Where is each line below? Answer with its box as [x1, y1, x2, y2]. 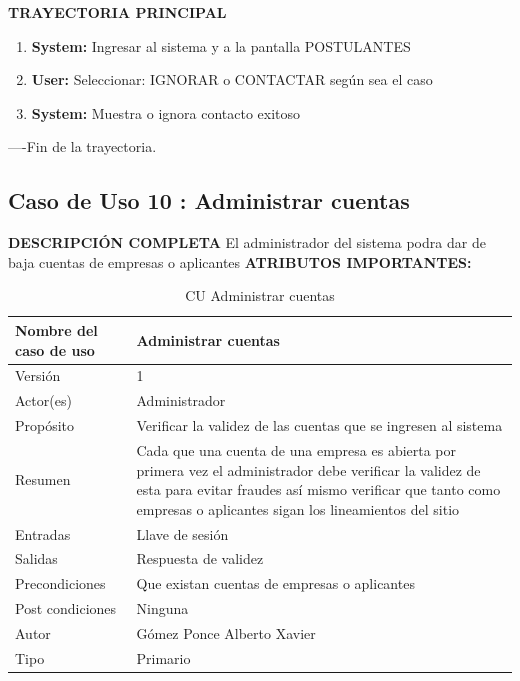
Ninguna [136, 598, 189, 619]
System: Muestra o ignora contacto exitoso [31, 102, 301, 123]
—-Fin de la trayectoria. [8, 136, 157, 157]
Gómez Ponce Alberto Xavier [136, 622, 316, 643]
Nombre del [15, 319, 98, 340]
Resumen [15, 469, 71, 490]
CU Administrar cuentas [185, 285, 335, 306]
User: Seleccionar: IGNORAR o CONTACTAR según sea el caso [31, 69, 433, 90]
